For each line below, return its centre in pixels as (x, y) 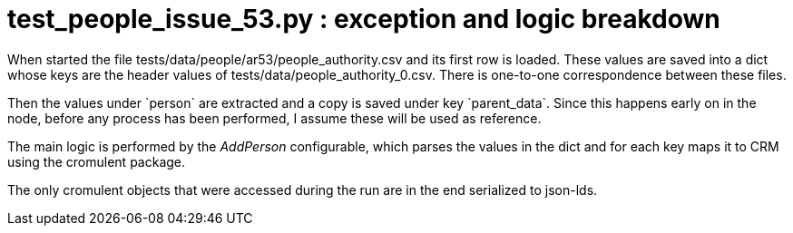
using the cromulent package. (97, 161)
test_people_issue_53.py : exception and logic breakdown (364, 19)
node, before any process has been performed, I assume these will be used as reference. (274, 118)
